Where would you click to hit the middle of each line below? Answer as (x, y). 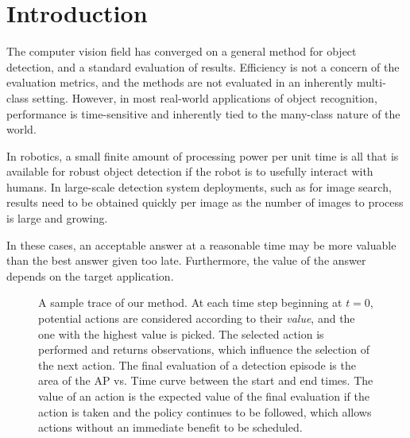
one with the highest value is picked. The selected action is (181, 333)
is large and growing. (57, 218)
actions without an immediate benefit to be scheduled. (170, 427)
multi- (371, 82)
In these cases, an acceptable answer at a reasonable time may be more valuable (201, 244)
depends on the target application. (90, 275)
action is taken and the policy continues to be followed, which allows (205, 411)
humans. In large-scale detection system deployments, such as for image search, (199, 186)
